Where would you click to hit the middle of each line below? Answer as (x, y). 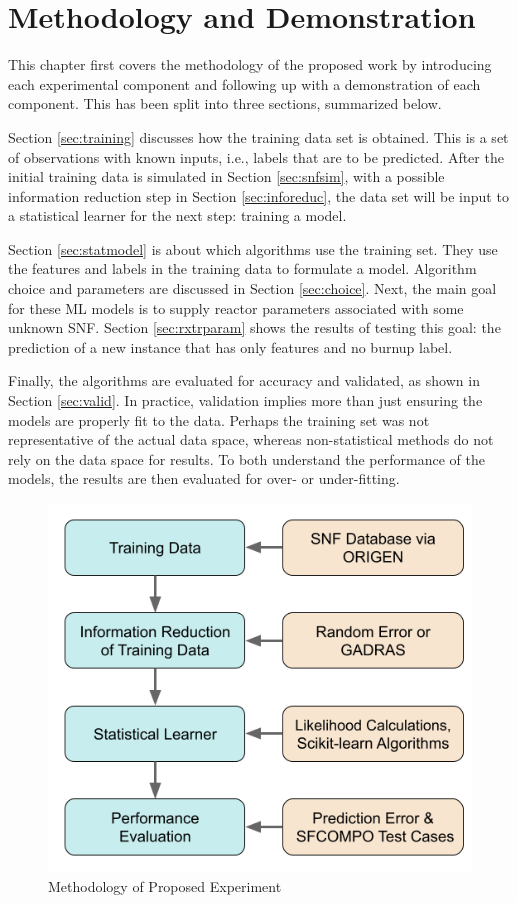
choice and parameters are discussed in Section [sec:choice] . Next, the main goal (252, 288)
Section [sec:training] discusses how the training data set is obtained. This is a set (258, 136)
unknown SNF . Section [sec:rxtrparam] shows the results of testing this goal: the (254, 327)
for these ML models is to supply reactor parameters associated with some (236, 307)
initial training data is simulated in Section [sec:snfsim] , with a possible (226, 176)
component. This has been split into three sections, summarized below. (225, 103)
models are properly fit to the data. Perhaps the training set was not (219, 419)
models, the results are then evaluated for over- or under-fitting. (204, 478)
